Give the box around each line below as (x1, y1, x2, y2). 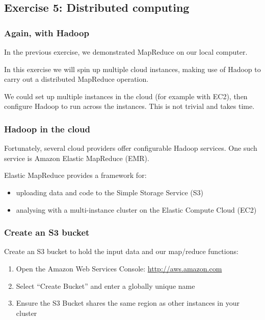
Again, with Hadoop (4, 26, 89, 39)
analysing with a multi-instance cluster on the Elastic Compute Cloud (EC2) (16, 204, 257, 215)
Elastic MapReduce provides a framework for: (4, 170, 147, 180)
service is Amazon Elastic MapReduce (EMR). (4, 152, 149, 163)
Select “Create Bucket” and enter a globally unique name (16, 280, 195, 291)
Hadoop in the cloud (4, 122, 90, 135)
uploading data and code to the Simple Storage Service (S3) (16, 187, 204, 197)
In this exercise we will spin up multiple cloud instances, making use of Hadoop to (4, 63, 261, 74)
